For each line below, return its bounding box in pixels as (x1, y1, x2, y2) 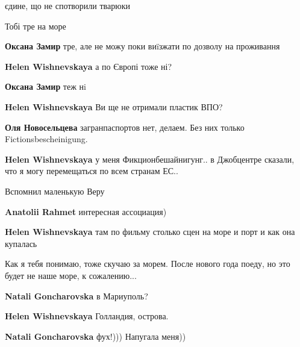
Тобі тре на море (5, 19, 66, 32)
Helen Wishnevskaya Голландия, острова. (5, 310, 169, 322)
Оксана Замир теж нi (5, 80, 86, 93)
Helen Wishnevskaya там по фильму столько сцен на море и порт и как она (5, 225, 295, 238)
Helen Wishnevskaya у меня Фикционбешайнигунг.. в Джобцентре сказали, (5, 152, 295, 165)
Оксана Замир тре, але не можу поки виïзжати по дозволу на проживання (5, 40, 280, 52)
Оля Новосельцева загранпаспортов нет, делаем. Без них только (5, 120, 245, 133)
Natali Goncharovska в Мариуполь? (5, 289, 148, 302)
